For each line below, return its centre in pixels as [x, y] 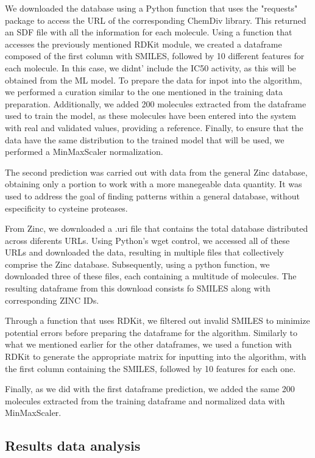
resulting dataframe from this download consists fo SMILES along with [138, 288]
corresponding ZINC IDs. [52, 300]
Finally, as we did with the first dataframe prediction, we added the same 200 [150, 389]
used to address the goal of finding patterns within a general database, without [152, 195]
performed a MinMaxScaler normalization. [84, 152]
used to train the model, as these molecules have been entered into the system [151, 116]
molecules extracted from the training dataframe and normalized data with [145, 400]
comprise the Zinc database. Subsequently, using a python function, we [137, 264]
